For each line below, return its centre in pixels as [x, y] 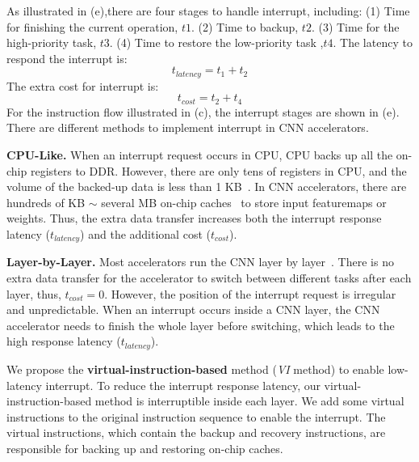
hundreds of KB [46, 202]
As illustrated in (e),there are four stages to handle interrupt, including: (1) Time [208, 11]
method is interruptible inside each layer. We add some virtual [249, 401]
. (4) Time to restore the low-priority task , [216, 42]
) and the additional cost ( [145, 234]
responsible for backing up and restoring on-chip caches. [145, 448]
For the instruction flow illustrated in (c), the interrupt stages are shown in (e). [203, 111]
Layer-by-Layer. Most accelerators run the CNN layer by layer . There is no [200, 262]
